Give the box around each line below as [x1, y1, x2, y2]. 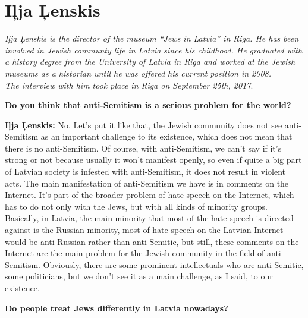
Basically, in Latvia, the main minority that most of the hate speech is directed [5, 212, 294, 224]
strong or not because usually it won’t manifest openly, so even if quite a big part [5, 153, 302, 166]
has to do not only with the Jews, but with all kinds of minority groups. [5, 200, 268, 212]
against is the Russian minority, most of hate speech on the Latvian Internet [5, 223, 284, 236]
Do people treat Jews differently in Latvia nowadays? [5, 301, 228, 314]
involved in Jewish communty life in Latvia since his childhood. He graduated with [5, 43, 303, 56]
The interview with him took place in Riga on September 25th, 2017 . [5, 78, 253, 91]
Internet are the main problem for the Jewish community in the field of [5, 247, 265, 259]
